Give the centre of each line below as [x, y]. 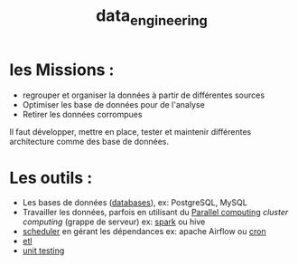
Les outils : [51, 178]
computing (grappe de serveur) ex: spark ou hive [114, 222]
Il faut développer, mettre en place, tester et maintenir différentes [130, 131]
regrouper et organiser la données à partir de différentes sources [143, 95]
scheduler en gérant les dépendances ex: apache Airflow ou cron [144, 232]
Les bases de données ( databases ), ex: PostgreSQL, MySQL [135, 203]
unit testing [43, 251]
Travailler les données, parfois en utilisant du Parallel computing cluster [155, 213]
